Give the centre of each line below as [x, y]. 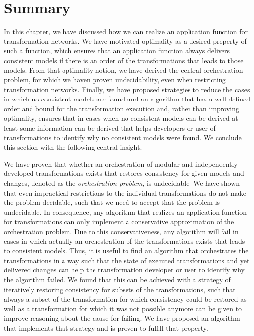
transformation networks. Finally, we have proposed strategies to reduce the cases [127, 89]
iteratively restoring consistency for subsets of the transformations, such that [120, 289]
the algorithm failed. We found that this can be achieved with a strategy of [117, 279]
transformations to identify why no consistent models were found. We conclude [123, 137]
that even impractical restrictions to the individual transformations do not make [125, 192]
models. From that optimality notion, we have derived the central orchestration [124, 70]
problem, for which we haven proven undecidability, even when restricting [115, 80]
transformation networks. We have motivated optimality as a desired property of [125, 41]
